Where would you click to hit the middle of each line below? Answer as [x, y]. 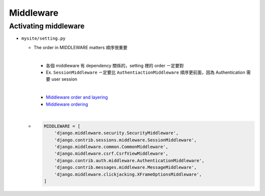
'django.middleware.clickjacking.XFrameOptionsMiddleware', [128, 174]
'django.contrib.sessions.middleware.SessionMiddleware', [125, 140]
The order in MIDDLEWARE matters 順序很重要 [80, 47]
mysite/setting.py [43, 39]
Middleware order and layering [77, 97]
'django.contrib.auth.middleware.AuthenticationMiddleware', [129, 160]
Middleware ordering [67, 104]
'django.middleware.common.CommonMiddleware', [111, 147]
